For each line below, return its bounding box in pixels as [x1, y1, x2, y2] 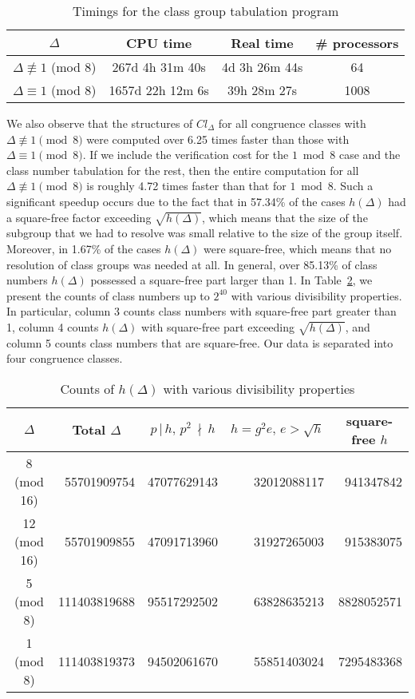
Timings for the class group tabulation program [73, 2, 339, 20]
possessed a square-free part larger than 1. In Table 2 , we [90, 272, 373, 288]
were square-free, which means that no [204, 240, 392, 256]
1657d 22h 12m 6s [109, 81, 209, 99]
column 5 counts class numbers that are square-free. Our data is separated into [6, 334, 393, 351]
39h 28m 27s [227, 81, 298, 99]
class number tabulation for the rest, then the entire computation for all [6, 161, 359, 178]
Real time [231, 34, 294, 52]
